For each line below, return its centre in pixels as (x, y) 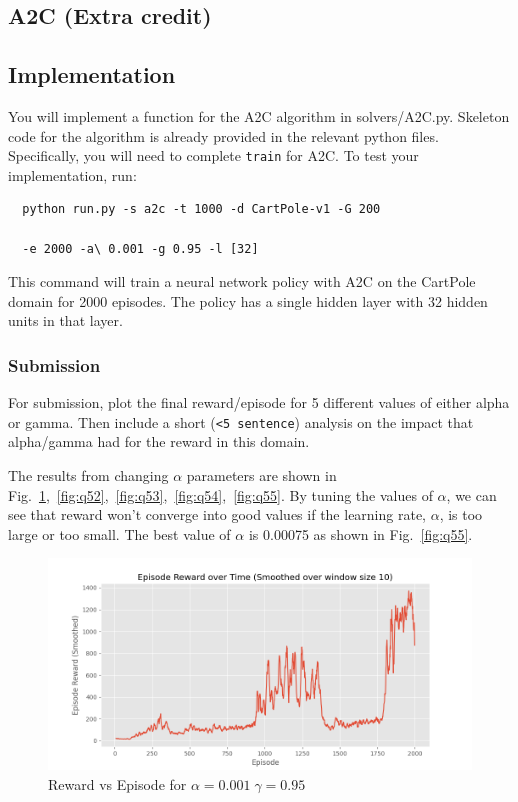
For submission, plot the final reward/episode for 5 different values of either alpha (259, 402)
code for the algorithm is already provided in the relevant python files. (223, 135)
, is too (461, 514)
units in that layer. (65, 320)
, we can (471, 494)
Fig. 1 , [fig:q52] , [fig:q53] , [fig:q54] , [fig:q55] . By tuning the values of (220, 494)
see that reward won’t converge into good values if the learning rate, (217, 514)
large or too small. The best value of (119, 533)
